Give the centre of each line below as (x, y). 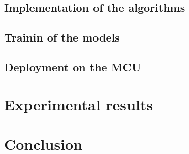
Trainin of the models (62, 37)
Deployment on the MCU (73, 67)
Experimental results (79, 104)
